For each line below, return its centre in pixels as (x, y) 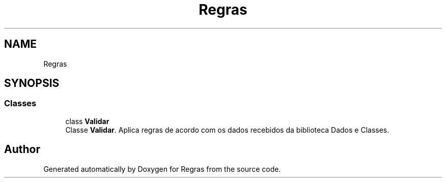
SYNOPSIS (32, 83)
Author (22, 149)
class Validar (87, 121)
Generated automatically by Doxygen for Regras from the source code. (162, 169)
